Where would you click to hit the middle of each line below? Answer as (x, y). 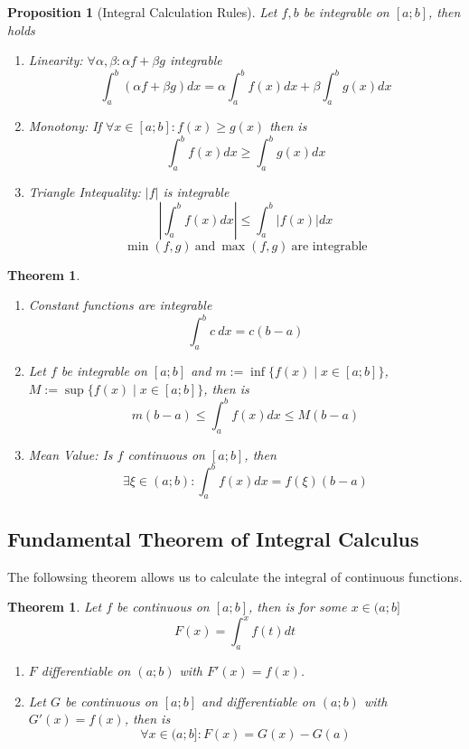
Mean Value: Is (70, 454)
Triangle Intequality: (84, 191)
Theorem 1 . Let (55, 607)
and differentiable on (258, 701)
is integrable (196, 191)
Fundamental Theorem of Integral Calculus (213, 538)
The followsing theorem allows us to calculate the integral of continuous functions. (235, 576)
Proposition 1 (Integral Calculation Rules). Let (142, 12)
